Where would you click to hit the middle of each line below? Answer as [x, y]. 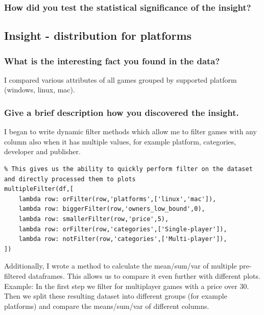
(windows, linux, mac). [40, 90]
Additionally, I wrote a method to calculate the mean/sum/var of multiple [121, 266]
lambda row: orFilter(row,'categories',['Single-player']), [123, 229]
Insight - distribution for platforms [98, 35]
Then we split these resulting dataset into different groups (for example [116, 296]
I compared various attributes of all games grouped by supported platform [121, 79]
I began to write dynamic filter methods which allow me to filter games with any [130, 131]
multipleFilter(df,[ [39, 189]
